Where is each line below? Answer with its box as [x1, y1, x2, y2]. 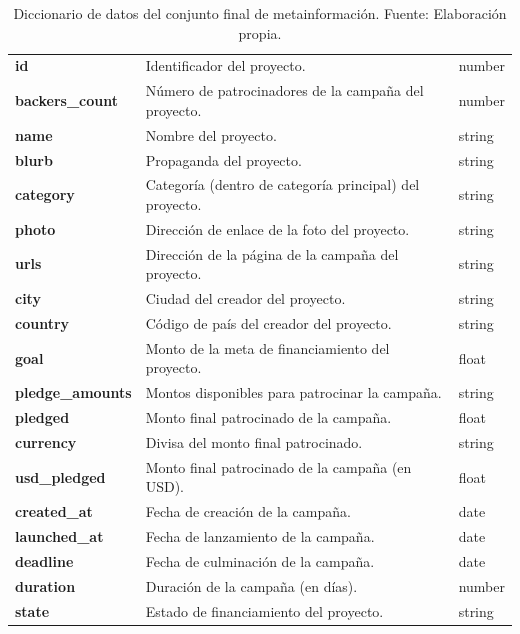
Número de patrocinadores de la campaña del [145, 80, 424, 101]
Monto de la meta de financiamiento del [145, 337, 390, 358]
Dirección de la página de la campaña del [145, 243, 399, 264]
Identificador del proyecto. [145, 55, 306, 76]
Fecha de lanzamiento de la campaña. [145, 526, 375, 547]
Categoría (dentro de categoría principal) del [145, 174, 420, 195]
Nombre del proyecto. [145, 124, 277, 145]
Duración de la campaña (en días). [145, 575, 358, 596]
